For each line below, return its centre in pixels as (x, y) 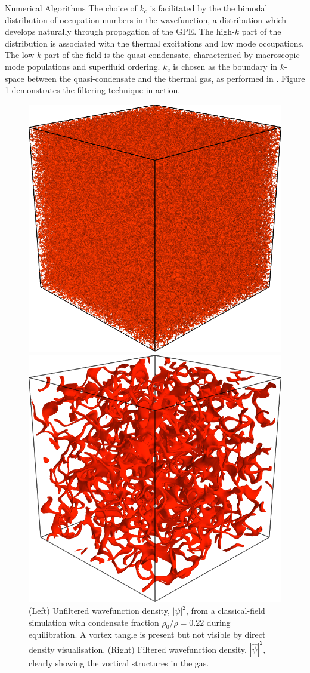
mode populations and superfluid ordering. (83, 66)
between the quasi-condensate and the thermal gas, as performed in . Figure (166, 78)
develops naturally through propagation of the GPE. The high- (120, 31)
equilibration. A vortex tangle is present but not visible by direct (147, 634)
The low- (21, 55)
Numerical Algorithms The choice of (71, 8)
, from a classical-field (226, 610)
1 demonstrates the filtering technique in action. (93, 90)
